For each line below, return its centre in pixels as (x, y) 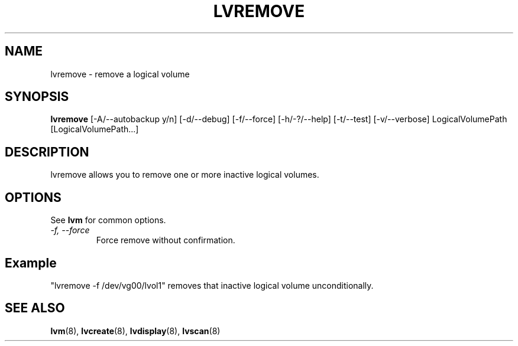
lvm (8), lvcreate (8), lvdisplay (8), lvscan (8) (135, 331)
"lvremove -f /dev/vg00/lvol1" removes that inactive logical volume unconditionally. (212, 285)
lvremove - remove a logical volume (120, 74)
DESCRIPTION (47, 152)
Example (31, 263)
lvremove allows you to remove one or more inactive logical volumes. (185, 175)
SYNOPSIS (37, 97)
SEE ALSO (35, 308)
